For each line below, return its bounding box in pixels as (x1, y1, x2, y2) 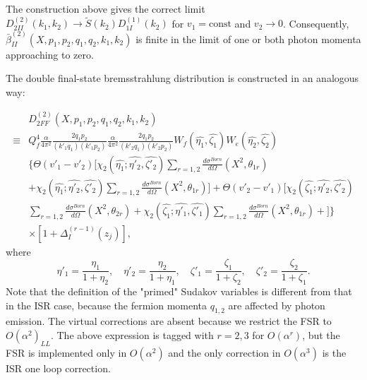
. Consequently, (283, 16, 349, 30)
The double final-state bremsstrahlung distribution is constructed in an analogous (6, 71, 359, 85)
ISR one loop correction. (6, 360, 111, 375)
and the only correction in (168, 345, 281, 360)
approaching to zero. (6, 47, 94, 61)
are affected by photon (228, 297, 325, 312)
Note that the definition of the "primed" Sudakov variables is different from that (6, 283, 352, 298)
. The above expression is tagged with (50, 327, 214, 342)
